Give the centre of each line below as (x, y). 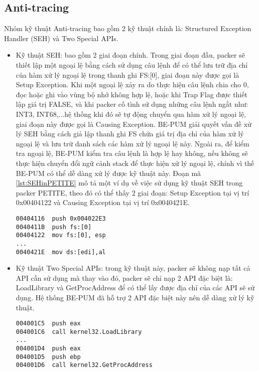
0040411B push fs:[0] (54, 227)
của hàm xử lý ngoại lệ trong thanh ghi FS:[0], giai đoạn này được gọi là (127, 74)
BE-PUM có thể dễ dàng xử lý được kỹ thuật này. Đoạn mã (108, 173)
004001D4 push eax (48, 349)
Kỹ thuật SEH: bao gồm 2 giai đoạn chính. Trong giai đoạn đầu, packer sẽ (130, 55)
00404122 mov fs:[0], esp (61, 235)
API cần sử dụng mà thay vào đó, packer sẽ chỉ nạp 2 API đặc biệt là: (124, 277)
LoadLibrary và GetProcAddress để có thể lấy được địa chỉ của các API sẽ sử (135, 288)
